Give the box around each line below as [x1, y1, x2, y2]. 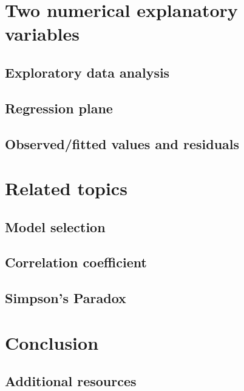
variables [5, 21, 80, 46]
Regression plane [5, 98, 113, 117]
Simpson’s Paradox [5, 289, 126, 307]
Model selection [5, 217, 106, 236]
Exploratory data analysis [5, 62, 170, 81]
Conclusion [5, 330, 99, 355]
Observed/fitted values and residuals [5, 134, 240, 153]
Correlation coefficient [5, 253, 147, 272]
